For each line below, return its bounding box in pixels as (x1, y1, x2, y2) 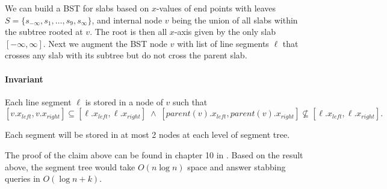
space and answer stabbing (187, 160, 286, 173)
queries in (5, 172, 40, 185)
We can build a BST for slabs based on (5, 2, 149, 14)
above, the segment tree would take (5, 160, 135, 173)
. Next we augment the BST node (43, 37, 168, 49)
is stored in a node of (85, 95, 163, 108)
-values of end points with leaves (156, 2, 276, 14)
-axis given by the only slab (174, 25, 276, 38)
